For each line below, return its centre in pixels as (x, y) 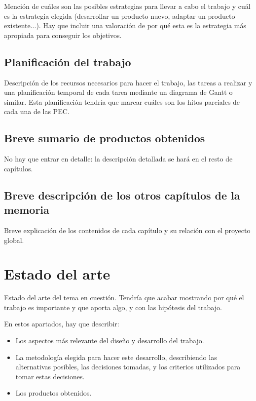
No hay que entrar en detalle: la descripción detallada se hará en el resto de (118, 159)
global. (14, 240)
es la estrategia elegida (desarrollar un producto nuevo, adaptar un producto (120, 16)
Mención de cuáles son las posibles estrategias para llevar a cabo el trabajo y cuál (127, 6)
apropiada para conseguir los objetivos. (63, 35)
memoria (27, 210)
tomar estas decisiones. (50, 376)
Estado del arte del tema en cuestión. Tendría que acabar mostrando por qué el (124, 298)
